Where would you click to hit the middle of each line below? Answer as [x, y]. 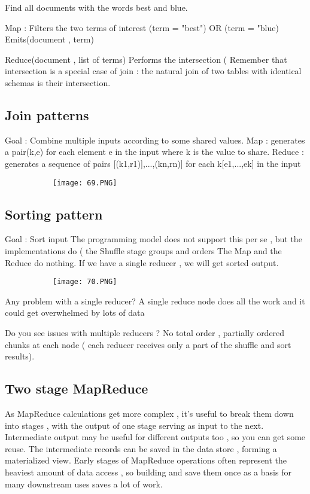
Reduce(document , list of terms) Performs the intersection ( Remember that [146, 59]
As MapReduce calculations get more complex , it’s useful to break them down [149, 414]
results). [20, 356]
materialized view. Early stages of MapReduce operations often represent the [146, 460]
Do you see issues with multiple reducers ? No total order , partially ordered [145, 333]
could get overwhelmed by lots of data [75, 312]
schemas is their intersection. [58, 82]
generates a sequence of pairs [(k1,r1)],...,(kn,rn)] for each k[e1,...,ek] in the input [153, 163]
